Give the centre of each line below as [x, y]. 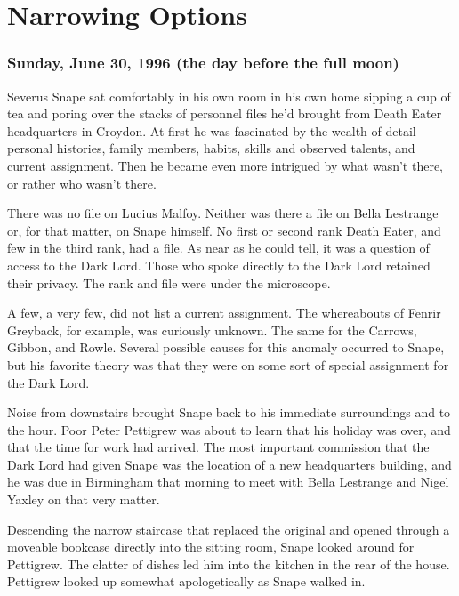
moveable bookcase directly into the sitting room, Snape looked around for [211, 547]
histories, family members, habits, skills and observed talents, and [236, 148]
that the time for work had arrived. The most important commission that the [218, 447]
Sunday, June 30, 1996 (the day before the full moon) [203, 63]
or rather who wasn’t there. [82, 183]
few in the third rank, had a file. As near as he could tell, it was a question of [218, 248]
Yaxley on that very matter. [84, 499]
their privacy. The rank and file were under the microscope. [169, 282]
